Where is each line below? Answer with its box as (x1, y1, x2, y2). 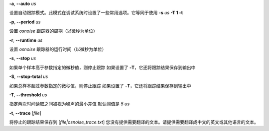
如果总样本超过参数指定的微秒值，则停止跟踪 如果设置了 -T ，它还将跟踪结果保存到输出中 (9, 82, 191, 89)
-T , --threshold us (9, 92, 47, 98)
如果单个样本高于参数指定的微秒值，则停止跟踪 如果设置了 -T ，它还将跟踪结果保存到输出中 (9, 65, 196, 70)
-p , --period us (9, 19, 41, 25)
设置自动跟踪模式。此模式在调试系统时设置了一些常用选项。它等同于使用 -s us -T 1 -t (9, 10, 183, 16)
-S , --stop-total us (9, 73, 48, 79)
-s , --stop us (9, 55, 36, 62)
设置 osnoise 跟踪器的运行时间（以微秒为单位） (9, 46, 107, 52)
